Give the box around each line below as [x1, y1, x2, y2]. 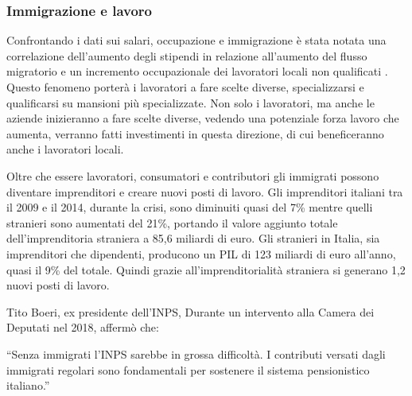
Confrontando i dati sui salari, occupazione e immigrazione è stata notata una [6, 32, 387, 49]
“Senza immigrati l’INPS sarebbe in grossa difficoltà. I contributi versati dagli [6, 345, 386, 362]
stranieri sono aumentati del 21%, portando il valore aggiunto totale [6, 214, 338, 231]
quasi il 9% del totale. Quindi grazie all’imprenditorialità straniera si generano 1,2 [6, 261, 406, 278]
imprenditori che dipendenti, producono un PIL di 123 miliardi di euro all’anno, [6, 245, 396, 262]
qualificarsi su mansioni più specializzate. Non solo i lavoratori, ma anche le [6, 94, 375, 111]
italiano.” [6, 377, 50, 394]
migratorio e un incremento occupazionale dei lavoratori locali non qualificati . [6, 63, 388, 80]
